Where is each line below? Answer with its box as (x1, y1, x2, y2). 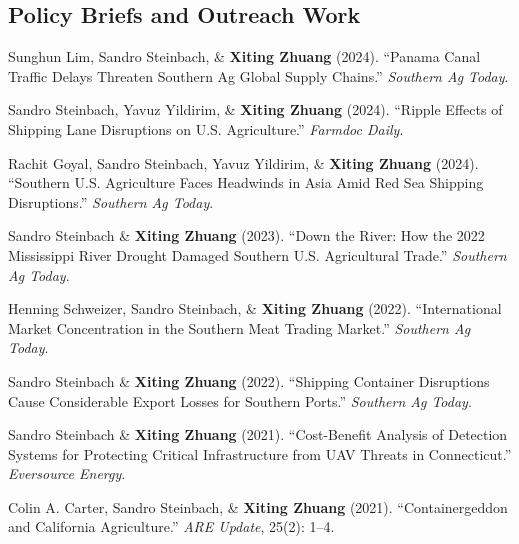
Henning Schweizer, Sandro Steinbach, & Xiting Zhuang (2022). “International (8, 298, 502, 319)
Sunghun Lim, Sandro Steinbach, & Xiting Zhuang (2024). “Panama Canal (8, 46, 481, 67)
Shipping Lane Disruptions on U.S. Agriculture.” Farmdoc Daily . (8, 118, 404, 139)
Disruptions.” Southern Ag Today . (8, 191, 214, 212)
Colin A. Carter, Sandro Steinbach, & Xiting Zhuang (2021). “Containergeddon (8, 496, 508, 517)
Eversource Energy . (8, 463, 126, 484)
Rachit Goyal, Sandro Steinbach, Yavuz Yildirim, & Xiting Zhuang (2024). (8, 152, 479, 173)
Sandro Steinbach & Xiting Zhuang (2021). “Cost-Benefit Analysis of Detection (8, 424, 508, 445)
